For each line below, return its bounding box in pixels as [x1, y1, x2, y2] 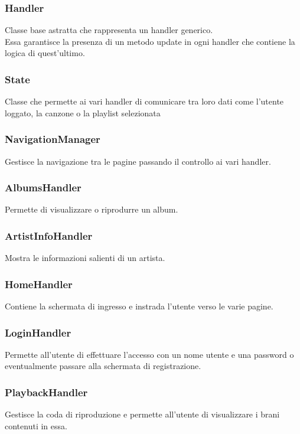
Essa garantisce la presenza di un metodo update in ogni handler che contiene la [5, 35, 295, 47]
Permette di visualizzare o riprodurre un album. [5, 203, 178, 216]
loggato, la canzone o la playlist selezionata [5, 106, 161, 119]
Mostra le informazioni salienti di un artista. [5, 252, 165, 264]
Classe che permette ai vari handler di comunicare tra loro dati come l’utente [5, 95, 284, 107]
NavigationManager [5, 132, 100, 146]
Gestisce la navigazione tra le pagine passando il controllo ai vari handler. [5, 155, 271, 167]
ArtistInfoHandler [5, 228, 93, 243]
